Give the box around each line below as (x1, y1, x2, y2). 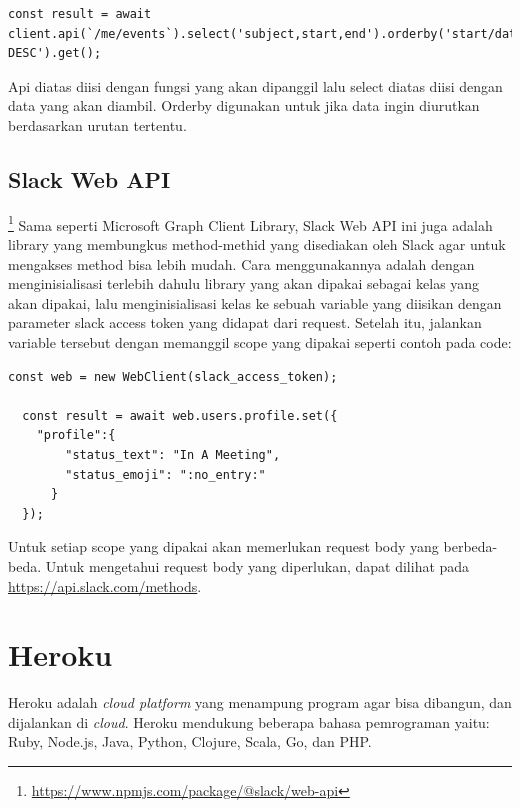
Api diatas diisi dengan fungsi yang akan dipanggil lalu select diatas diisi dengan (8, 75, 503, 96)
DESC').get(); (8, 46, 102, 61)
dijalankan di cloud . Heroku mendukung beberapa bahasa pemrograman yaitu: (8, 711, 490, 732)
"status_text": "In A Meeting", (65, 447, 281, 462)
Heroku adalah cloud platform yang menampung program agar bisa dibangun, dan (8, 692, 512, 713)
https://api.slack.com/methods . (8, 575, 202, 596)
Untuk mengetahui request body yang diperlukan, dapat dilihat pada (45, 555, 470, 576)
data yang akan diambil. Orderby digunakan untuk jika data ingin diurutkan (8, 95, 480, 116)
